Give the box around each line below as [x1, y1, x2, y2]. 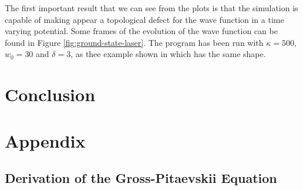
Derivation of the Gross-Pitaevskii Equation [5, 169, 277, 187]
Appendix [5, 128, 86, 152]
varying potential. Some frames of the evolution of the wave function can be [5, 25, 278, 37]
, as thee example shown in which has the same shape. [70, 48, 266, 60]
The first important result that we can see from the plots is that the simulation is [5, 2, 298, 14]
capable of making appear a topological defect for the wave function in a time [5, 13, 284, 25]
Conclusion [5, 82, 96, 106]
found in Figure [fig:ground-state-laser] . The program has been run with [5, 36, 264, 48]
